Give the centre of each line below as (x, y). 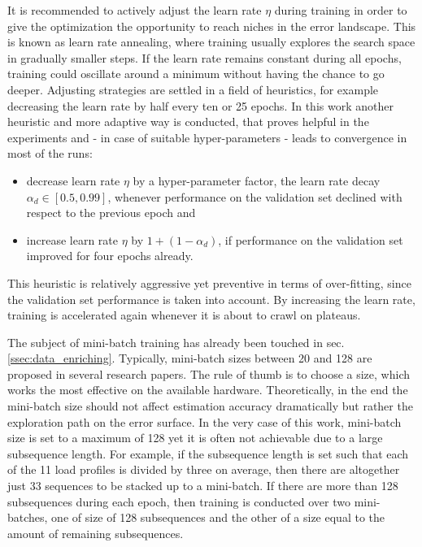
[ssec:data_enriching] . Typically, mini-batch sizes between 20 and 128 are (190, 358)
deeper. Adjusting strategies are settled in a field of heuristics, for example (193, 89)
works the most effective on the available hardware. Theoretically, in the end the (208, 390)
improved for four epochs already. (110, 256)
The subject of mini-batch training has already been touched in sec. (176, 342)
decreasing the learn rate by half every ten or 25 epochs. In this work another (200, 105)
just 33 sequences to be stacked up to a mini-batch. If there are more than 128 (203, 486)
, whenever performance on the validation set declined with (255, 196)
